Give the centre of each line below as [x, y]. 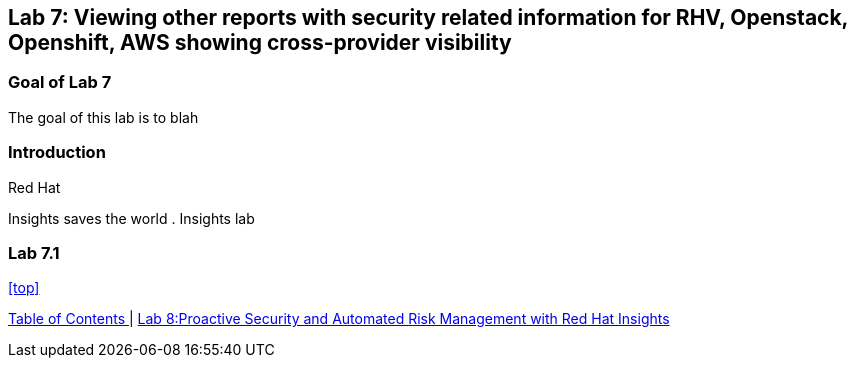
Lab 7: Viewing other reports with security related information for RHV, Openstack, [428, 17]
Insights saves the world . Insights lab [131, 218]
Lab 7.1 [34, 252]
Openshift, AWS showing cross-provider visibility [260, 42]
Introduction [57, 152]
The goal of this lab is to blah [103, 117]
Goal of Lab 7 [60, 82]
